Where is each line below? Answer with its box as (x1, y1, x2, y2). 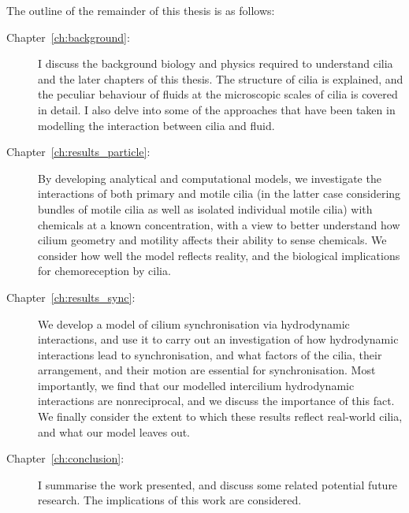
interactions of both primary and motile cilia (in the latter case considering (38, 185, 401, 202)
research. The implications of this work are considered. (38, 492, 302, 508)
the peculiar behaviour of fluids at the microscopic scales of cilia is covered (38, 86, 398, 102)
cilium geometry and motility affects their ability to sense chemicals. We (38, 232, 387, 248)
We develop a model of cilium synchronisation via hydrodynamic (38, 315, 350, 332)
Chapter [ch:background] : (6, 28, 130, 45)
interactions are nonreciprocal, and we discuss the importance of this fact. (38, 392, 395, 409)
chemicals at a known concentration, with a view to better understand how (38, 216, 400, 232)
